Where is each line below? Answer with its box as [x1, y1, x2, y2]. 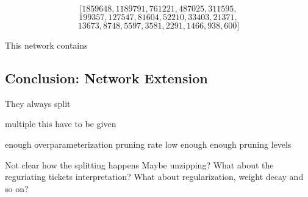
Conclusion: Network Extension [5, 68, 208, 87]
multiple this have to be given [5, 117, 116, 130]
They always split [5, 97, 71, 109]
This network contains [5, 39, 88, 51]
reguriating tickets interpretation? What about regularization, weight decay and [5, 170, 304, 183]
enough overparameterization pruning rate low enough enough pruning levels [5, 137, 292, 150]
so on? [5, 182, 29, 195]
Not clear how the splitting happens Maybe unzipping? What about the [5, 158, 274, 171]
